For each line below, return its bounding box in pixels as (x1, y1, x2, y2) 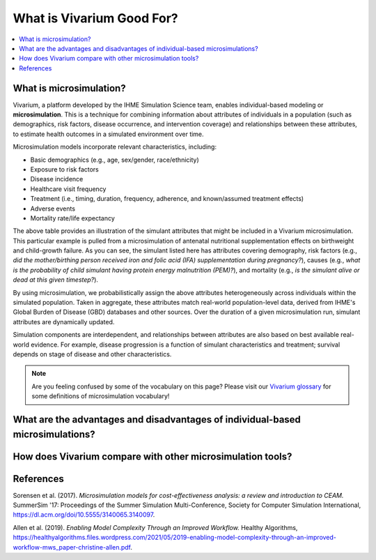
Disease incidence (30, 175, 84, 183)
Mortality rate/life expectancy (30, 213, 115, 222)
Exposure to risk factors (30, 165, 99, 174)
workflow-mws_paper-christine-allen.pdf (13, 543, 131, 551)
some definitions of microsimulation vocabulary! (31, 392, 170, 400)
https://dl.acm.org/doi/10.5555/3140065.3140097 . (13, 510, 155, 519)
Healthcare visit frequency (30, 185, 107, 193)
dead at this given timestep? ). (13, 275, 99, 284)
